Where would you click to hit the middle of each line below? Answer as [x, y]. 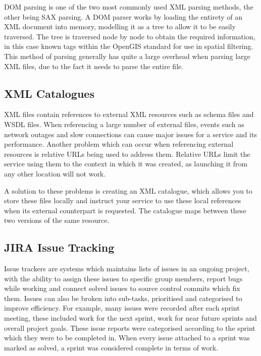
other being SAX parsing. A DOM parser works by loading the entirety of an [123, 16]
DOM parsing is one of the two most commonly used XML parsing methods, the [129, 7]
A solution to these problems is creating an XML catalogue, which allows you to [128, 190]
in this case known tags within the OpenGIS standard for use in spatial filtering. [129, 46]
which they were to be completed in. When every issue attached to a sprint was [127, 338]
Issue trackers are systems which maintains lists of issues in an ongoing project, [127, 269]
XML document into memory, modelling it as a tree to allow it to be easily [120, 26]
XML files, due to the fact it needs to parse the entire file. [94, 66]
